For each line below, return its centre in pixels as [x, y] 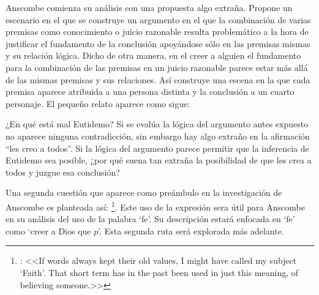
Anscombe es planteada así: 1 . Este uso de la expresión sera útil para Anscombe [155, 206]
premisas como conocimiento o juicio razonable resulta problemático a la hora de [157, 32]
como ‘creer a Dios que [48, 230]
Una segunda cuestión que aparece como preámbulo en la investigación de [144, 192]
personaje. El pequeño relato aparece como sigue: [98, 103]
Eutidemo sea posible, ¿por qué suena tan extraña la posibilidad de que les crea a [159, 160]
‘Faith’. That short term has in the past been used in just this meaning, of [159, 272]
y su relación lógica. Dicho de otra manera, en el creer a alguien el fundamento [153, 55]
